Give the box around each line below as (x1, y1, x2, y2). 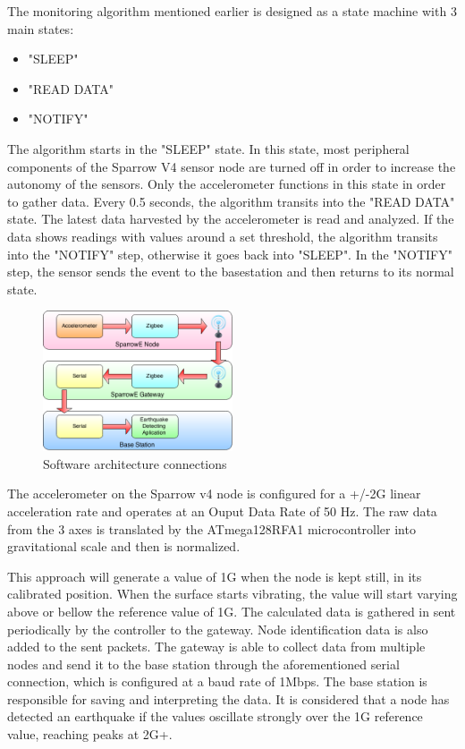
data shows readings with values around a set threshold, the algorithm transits (7, 226, 438, 245)
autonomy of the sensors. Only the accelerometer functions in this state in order (7, 174, 446, 193)
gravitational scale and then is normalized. (7, 537, 241, 556)
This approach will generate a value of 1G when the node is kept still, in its (7, 566, 422, 585)
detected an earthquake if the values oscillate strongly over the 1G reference (7, 707, 423, 726)
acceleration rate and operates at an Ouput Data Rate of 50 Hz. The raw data (7, 501, 437, 520)
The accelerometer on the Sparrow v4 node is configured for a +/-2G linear (7, 484, 421, 503)
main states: (7, 19, 74, 38)
